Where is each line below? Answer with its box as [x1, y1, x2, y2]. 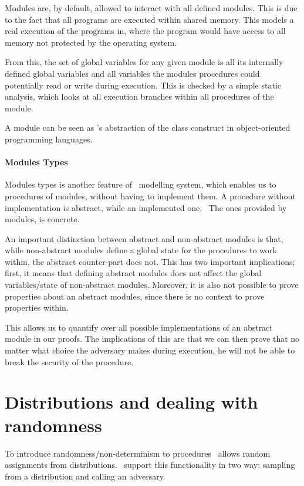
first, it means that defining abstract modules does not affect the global [5, 267, 262, 279]
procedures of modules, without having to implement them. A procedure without [5, 189, 296, 202]
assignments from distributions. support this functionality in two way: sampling [5, 458, 295, 471]
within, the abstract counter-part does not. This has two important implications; [5, 255, 295, 267]
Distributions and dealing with [5, 390, 258, 414]
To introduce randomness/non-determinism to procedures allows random [5, 447, 271, 459]
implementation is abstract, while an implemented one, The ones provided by [5, 201, 287, 213]
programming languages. [5, 132, 93, 145]
